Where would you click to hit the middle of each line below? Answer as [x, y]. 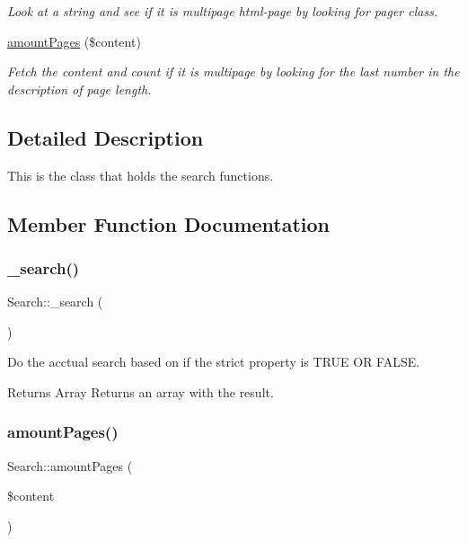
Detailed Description [106, 137]
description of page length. [79, 89]
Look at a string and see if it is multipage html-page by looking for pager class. [223, 11]
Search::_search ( [55, 302]
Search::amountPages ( [70, 465]
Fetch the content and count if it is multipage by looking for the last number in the [233, 71]
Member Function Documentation [169, 223]
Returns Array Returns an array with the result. [141, 391]
